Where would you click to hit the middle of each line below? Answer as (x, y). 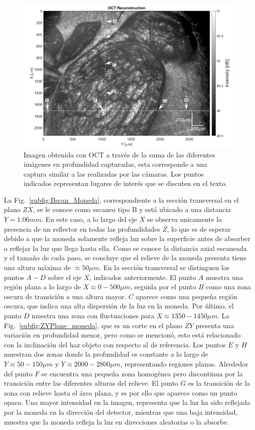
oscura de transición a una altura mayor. (65, 296)
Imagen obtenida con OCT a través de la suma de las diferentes (119, 154)
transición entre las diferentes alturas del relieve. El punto (91, 383)
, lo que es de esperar (199, 229)
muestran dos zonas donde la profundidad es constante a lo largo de (106, 354)
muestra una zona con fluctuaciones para (93, 315)
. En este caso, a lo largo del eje (89, 219)
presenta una (215, 325)
